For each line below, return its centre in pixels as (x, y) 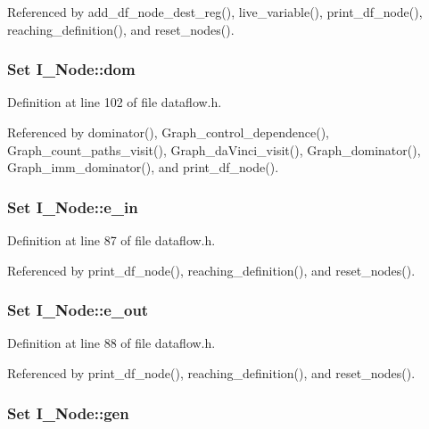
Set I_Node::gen (68, 412)
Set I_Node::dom (71, 69)
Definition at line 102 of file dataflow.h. (115, 102)
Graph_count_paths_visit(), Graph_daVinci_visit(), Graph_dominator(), (214, 149)
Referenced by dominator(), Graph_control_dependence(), (168, 132)
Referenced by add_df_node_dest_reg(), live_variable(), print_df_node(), (215, 12)
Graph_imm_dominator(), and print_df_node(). (143, 167)
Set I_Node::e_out (78, 310)
